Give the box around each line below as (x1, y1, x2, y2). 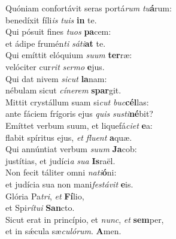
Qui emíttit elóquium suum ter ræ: (5, 49, 132, 61)
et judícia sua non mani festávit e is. (5, 177, 133, 190)
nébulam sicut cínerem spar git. (5, 84, 122, 96)
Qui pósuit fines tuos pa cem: (5, 25, 111, 38)
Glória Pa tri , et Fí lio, (5, 189, 84, 202)
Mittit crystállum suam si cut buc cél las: (5, 95, 149, 108)
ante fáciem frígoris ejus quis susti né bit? (5, 107, 153, 120)
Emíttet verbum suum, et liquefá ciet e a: (5, 119, 153, 131)
